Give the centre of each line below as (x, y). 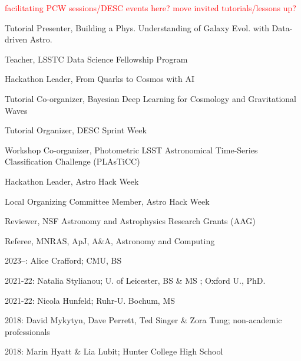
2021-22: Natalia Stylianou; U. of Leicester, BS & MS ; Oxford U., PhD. (135, 280)
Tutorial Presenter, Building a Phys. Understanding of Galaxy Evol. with (137, 27)
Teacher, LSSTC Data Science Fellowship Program (96, 59)
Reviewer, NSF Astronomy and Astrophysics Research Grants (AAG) (130, 221)
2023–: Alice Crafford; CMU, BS (63, 260)
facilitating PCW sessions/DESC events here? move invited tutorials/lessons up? (150, 8)
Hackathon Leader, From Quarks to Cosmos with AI (100, 79)
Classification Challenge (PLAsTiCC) (72, 161)
